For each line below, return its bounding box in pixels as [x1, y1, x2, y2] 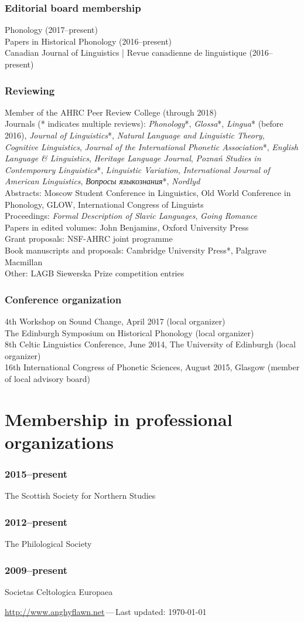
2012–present [5, 514, 68, 529]
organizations [5, 430, 114, 454]
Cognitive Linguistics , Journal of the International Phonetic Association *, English [5, 140, 298, 153]
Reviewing [5, 83, 55, 97]
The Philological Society [5, 538, 92, 550]
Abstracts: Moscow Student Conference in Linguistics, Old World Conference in [5, 186, 291, 198]
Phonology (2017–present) [5, 23, 98, 36]
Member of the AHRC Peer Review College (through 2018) [5, 106, 217, 118]
